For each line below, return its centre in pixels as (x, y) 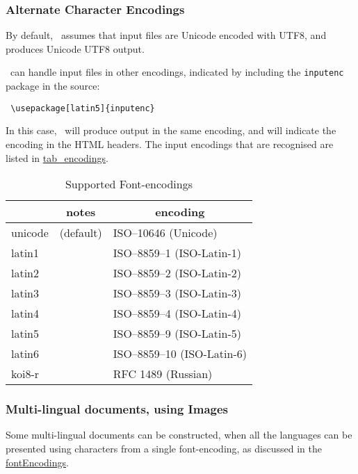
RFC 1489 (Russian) (163, 374)
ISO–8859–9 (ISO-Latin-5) (177, 334)
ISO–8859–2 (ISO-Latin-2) (177, 273)
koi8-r (25, 374)
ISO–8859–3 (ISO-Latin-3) (177, 293)
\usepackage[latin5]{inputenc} (83, 108)
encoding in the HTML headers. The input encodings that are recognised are (170, 144)
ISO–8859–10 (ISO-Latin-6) (180, 354)
